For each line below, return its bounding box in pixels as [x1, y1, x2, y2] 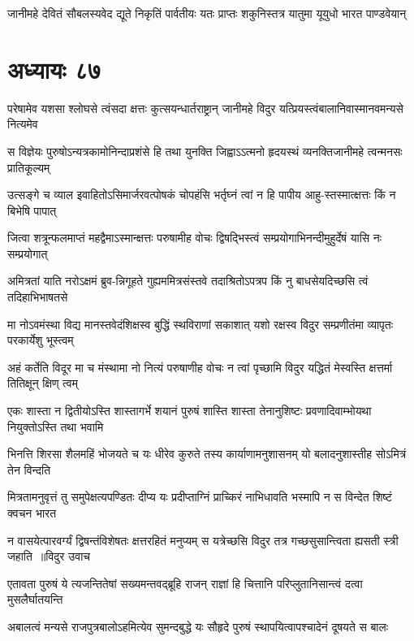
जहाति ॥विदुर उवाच [7, 548, 90, 565]
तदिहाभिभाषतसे [7, 288, 68, 305]
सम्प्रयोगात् [7, 245, 48, 262]
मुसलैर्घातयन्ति [7, 591, 63, 608]
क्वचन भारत [7, 505, 57, 521]
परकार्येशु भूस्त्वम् [7, 331, 74, 349]
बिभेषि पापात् [7, 201, 57, 219]
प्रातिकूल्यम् [7, 158, 50, 175]
